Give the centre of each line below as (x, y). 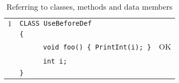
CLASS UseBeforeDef (56, 23)
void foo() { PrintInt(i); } (97, 47)
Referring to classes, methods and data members (89, 7)
